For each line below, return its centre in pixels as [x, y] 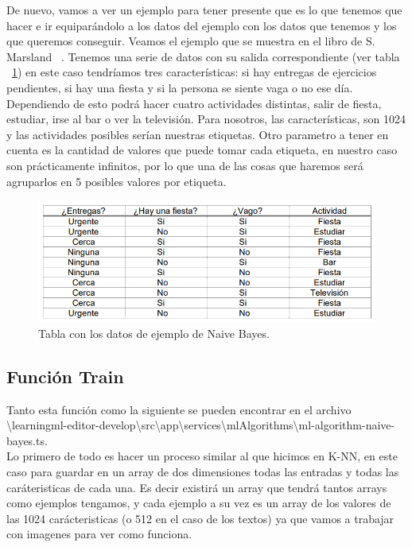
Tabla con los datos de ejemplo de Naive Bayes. [154, 333]
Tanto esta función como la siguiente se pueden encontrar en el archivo [179, 409]
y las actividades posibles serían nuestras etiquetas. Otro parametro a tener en [198, 134]
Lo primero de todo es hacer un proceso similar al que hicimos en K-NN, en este [202, 456]
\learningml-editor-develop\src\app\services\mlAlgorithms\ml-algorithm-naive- [201, 425]
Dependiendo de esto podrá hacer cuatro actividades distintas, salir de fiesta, [194, 103]
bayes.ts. [27, 440]
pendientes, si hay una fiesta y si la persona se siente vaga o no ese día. [180, 87]
